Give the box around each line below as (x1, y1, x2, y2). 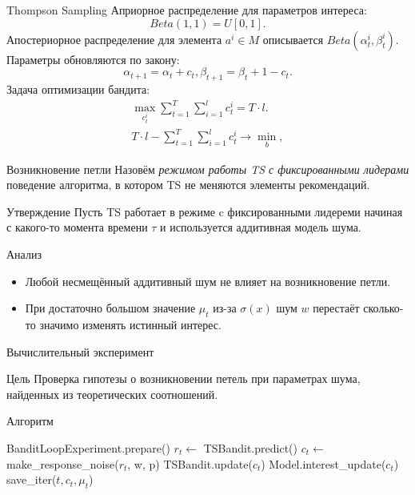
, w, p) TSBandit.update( (127, 455, 253, 472)
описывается (262, 30, 324, 47)
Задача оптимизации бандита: (6, 80, 150, 97)
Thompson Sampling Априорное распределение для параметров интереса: (6, 2, 367, 18)
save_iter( (6, 471, 57, 488)
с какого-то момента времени (6, 219, 148, 235)
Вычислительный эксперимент (6, 343, 154, 360)
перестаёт (313, 300, 360, 316)
